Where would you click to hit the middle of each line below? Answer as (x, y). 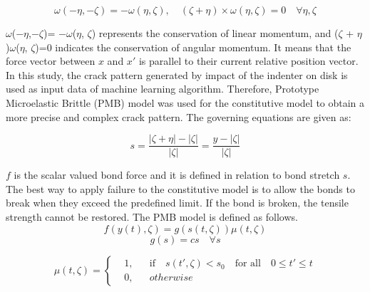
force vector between (51, 61)
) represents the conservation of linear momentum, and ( (215, 33)
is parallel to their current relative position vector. (248, 61)
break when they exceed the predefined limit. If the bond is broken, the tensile (177, 203)
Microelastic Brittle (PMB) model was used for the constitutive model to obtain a (185, 102)
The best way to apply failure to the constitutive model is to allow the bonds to (180, 188)
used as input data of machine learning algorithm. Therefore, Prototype (163, 89)
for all (248, 264)
